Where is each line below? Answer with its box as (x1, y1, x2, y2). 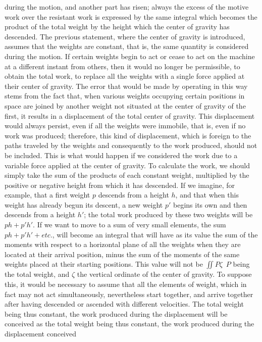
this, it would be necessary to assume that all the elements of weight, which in (5, 279, 247, 289)
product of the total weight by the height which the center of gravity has (5, 21, 230, 32)
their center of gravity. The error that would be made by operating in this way (5, 80, 248, 91)
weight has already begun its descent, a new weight (5, 199, 163, 210)
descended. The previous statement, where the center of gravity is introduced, (5, 31, 245, 41)
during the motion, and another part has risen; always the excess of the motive (5, 2, 249, 12)
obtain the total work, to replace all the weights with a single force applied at (5, 71, 245, 81)
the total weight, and (5, 269, 70, 279)
